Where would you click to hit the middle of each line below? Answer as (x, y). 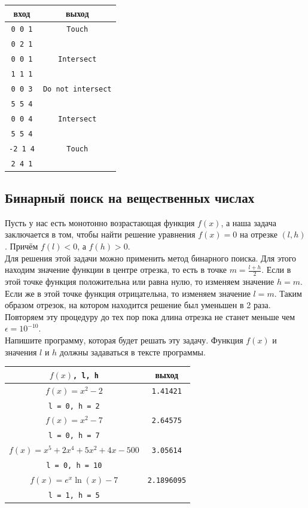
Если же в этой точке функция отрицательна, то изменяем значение (128, 293)
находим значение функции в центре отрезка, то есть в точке (116, 270)
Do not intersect (77, 89)
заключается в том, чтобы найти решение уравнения (100, 234)
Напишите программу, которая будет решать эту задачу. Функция (124, 340)
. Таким (288, 293)
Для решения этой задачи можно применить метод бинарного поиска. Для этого (151, 258)
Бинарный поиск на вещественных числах (130, 198)
